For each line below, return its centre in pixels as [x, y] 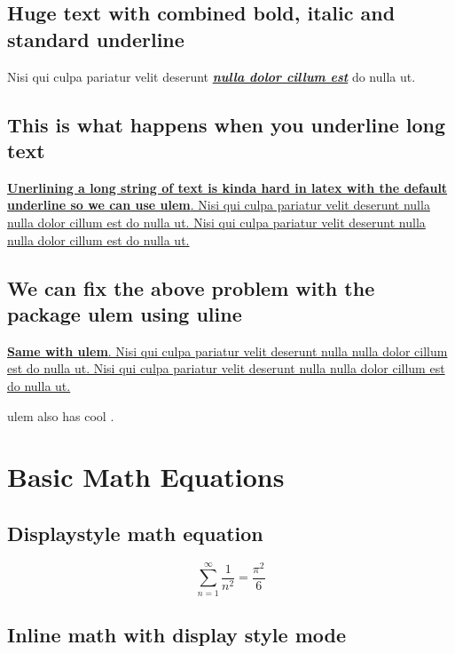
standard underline [96, 39]
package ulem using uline [125, 313]
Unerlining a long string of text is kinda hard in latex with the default [227, 187]
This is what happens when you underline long [227, 124]
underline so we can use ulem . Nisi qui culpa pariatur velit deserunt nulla [219, 205]
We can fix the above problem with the [191, 287]
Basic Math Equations [146, 477]
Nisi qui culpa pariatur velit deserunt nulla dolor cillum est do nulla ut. [212, 76]
